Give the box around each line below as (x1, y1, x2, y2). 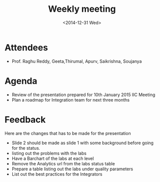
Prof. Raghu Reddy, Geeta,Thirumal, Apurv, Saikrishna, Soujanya (11, 58, 142, 64)
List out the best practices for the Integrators (11, 171, 103, 177)
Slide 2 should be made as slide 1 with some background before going (11, 140, 154, 146)
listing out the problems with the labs (11, 150, 87, 156)
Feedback (4, 114, 46, 125)
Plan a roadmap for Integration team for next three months (11, 97, 130, 103)
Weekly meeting (48, 3, 116, 15)
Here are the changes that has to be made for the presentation (4, 130, 131, 136)
